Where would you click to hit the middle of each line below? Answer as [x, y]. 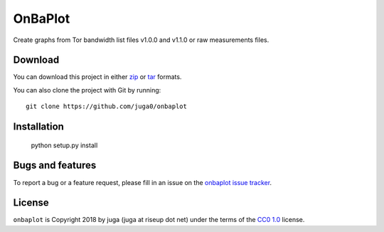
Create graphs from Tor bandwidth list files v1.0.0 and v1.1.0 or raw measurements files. [141, 40]
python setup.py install [64, 145]
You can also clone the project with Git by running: [87, 90]
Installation [38, 127]
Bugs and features [55, 165]
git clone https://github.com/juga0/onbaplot [107, 106]
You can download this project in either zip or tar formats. [97, 77]
